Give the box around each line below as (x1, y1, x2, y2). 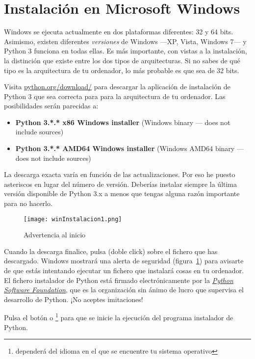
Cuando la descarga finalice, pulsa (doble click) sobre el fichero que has (4, 246, 218, 256)
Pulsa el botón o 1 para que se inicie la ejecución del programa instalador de (4, 311, 233, 323)
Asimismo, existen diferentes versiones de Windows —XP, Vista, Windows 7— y (4, 36, 247, 46)
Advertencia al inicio (24, 230, 86, 240)
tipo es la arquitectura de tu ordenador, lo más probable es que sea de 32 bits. (4, 65, 239, 75)
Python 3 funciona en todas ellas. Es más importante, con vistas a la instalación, (4, 46, 247, 56)
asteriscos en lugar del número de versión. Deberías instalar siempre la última (4, 179, 237, 189)
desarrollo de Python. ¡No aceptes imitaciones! (4, 294, 143, 304)
